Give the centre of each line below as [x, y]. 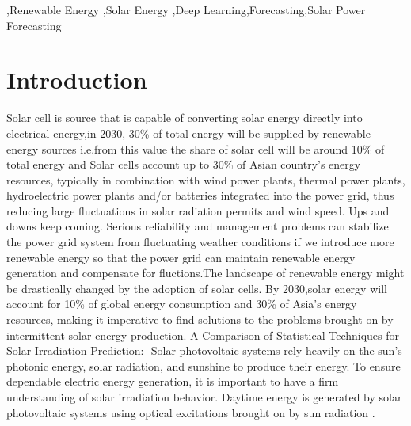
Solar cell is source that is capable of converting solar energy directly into [185, 118]
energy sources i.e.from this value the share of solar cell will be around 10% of [196, 148]
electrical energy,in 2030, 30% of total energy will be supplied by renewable [188, 133]
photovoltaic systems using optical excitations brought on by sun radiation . [191, 412]
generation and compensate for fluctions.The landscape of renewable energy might [205, 273]
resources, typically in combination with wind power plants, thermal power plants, [206, 179]
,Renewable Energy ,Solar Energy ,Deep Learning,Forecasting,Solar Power [186, 10]
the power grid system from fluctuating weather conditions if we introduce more [200, 242]
